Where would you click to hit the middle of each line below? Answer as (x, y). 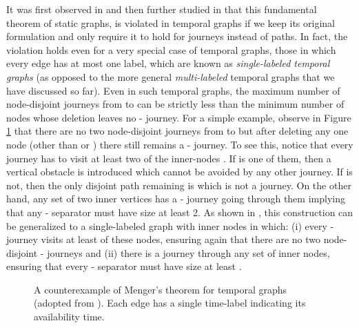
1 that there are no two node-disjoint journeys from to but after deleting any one (177, 131)
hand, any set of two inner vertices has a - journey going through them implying (176, 199)
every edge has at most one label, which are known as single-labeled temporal (168, 63)
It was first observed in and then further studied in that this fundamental (162, 9)
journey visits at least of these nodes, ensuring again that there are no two (163, 239)
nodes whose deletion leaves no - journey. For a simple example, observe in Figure (179, 117)
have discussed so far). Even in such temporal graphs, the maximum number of (173, 90)
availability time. (69, 317)
